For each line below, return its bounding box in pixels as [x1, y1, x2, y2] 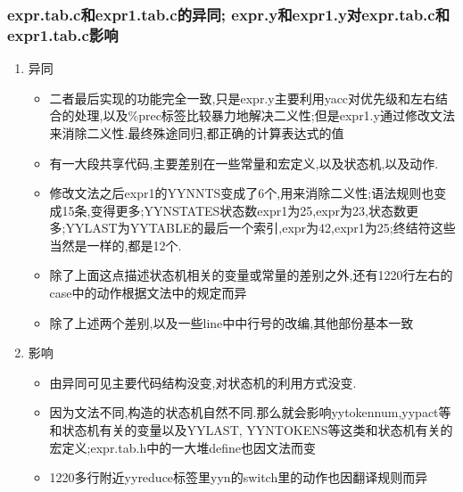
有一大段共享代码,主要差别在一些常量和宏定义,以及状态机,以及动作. [49, 153, 439, 172]
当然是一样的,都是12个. [49, 235, 182, 254]
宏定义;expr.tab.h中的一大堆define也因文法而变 [49, 438, 316, 456]
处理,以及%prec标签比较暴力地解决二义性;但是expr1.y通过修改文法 [74, 106, 455, 125]
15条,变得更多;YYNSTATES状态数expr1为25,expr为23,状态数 [62, 201, 406, 219]
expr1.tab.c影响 [7, 23, 119, 45]
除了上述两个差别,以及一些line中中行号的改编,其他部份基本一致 [49, 313, 414, 332]
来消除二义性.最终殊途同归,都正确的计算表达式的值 [49, 123, 344, 142]
